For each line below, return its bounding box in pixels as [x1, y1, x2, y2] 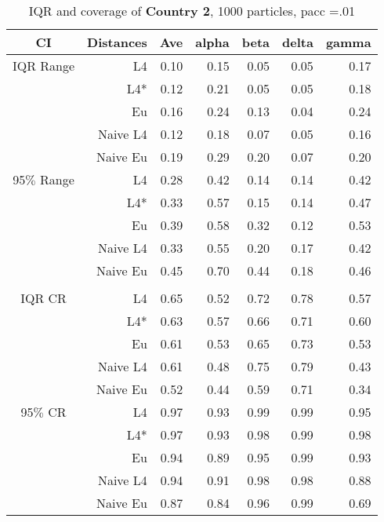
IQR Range [13, 57, 75, 75]
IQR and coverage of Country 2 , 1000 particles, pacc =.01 [28, 2, 355, 20]
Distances [87, 33, 147, 51]
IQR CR [20, 289, 67, 307]
